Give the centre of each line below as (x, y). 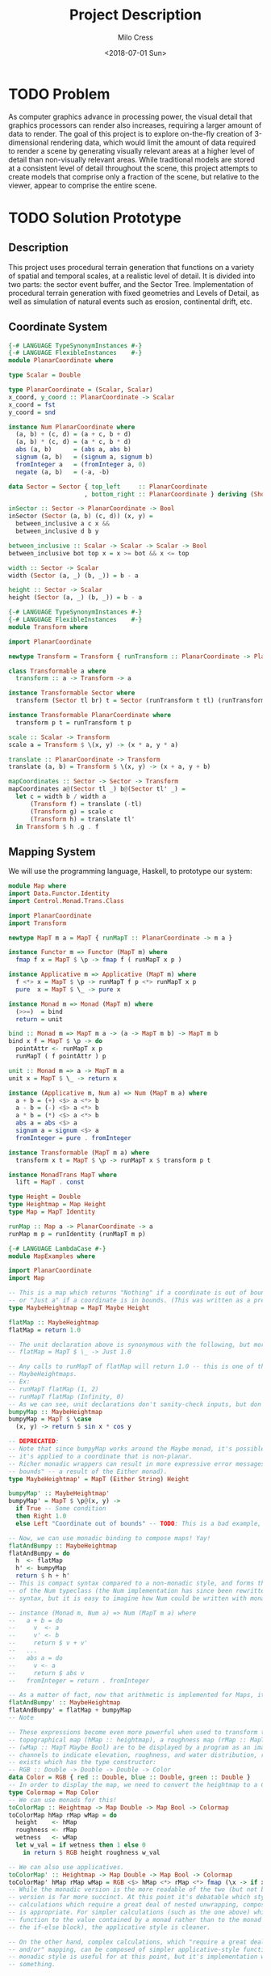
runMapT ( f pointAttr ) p (61, 1057)
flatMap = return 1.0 (45, 1330)
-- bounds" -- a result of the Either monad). (88, 1471)
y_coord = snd (32, 412)
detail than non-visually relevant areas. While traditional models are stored (132, 159)
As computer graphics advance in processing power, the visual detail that (130, 116)
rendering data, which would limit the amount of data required (153, 142)
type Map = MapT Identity (52, 1212)
